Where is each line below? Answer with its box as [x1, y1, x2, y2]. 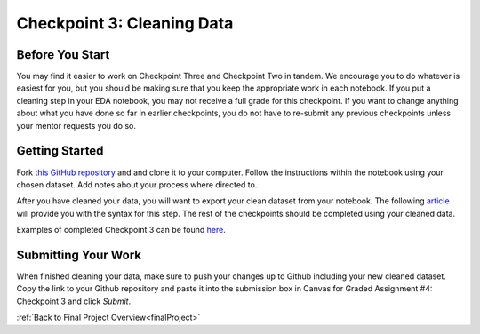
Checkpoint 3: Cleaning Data [16, 13, 234, 33]
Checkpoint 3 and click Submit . [16, 296, 132, 306]
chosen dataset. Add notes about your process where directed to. [16, 179, 258, 190]
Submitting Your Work [16, 247, 142, 262]
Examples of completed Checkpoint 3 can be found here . [16, 225, 226, 235]
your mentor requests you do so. [16, 120, 137, 131]
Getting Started [16, 143, 104, 159]
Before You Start [16, 47, 110, 62]
